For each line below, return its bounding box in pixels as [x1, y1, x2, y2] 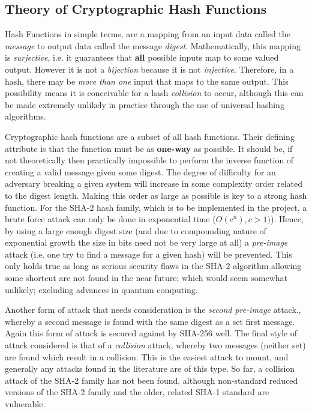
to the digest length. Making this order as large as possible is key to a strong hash [5, 189, 307, 201]
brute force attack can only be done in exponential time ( [5, 213, 216, 225]
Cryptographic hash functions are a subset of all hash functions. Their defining [5, 130, 295, 142]
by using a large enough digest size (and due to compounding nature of [5, 224, 266, 237]
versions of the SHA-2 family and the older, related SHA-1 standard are [5, 386, 269, 398]
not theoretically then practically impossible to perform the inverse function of [5, 154, 294, 166]
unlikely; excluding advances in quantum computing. [5, 283, 198, 295]
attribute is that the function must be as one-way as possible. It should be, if [5, 142, 293, 154]
